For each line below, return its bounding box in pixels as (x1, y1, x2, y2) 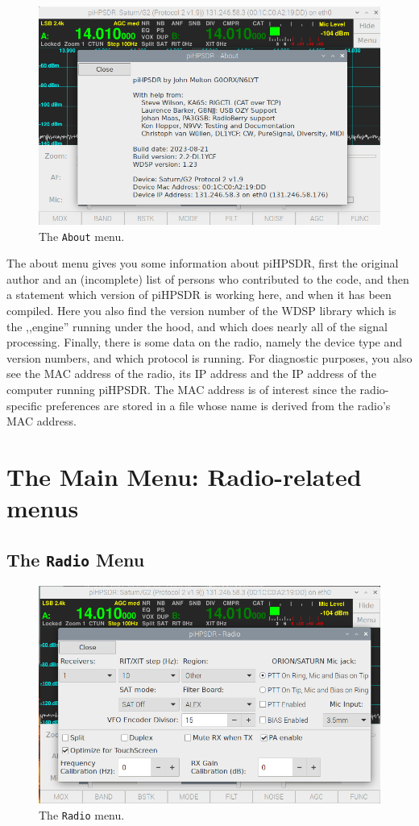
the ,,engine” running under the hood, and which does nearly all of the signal (6, 318, 388, 334)
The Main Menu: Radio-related (6, 459, 362, 492)
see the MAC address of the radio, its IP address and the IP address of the (6, 365, 376, 382)
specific (6, 396, 43, 413)
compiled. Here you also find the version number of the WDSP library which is (6, 302, 396, 318)
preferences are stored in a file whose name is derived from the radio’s (45, 396, 391, 413)
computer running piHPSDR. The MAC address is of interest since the (6, 380, 356, 397)
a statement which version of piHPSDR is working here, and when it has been (6, 286, 392, 303)
